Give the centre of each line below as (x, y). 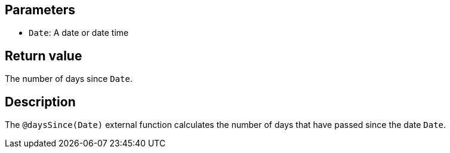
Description (40, 102)
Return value (44, 56)
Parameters (40, 10)
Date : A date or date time (79, 33)
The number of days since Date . (69, 79)
